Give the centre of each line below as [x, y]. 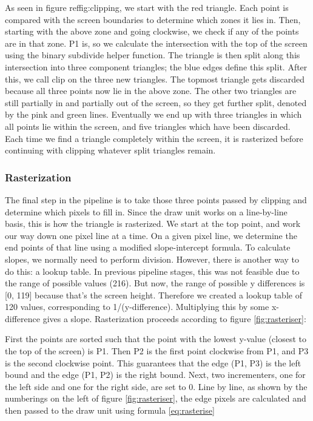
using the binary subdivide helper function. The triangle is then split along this [153, 55]
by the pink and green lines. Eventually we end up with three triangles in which [153, 114]
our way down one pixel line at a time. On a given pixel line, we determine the [151, 235]
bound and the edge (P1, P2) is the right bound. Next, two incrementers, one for [155, 375]
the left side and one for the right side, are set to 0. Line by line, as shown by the [156, 386]
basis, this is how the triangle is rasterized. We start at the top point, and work [153, 224]
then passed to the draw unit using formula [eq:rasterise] [110, 410]
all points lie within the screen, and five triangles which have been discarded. [148, 126]
